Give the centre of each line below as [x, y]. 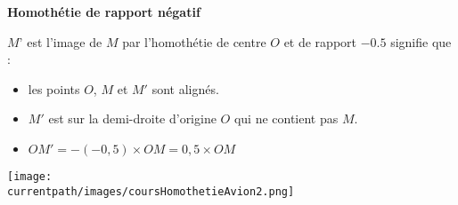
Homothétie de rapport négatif [104, 12]
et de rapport [320, 41]
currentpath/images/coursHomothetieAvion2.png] [151, 191]
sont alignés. [185, 88]
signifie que [421, 41]
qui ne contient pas [286, 118]
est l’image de [65, 41]
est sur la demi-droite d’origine [132, 118]
